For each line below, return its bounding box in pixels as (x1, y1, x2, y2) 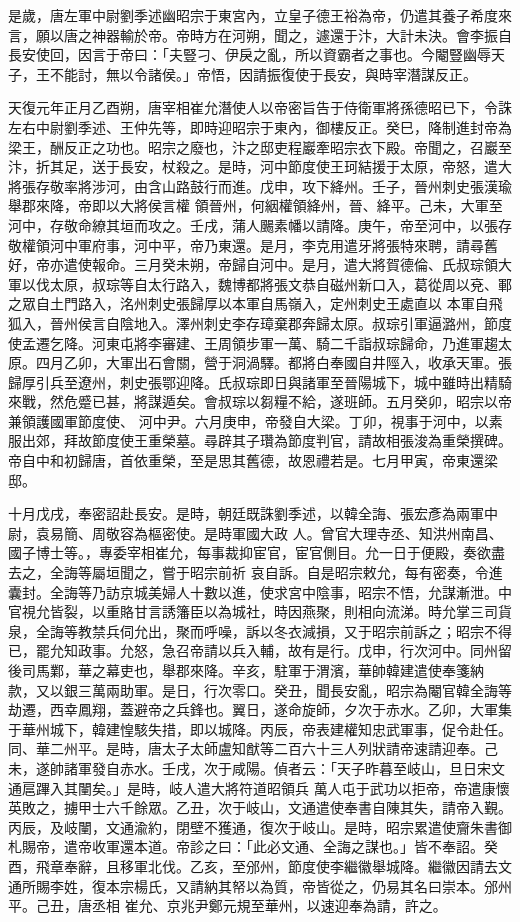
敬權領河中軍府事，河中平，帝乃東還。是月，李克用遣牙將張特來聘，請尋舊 (8, 234, 498, 255)
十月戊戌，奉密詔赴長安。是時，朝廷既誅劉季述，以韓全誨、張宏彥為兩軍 (8, 503, 484, 524)
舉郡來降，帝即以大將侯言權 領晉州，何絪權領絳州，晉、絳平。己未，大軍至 (8, 195, 503, 216)
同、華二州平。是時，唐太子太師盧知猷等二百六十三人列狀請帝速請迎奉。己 (8, 738, 498, 759)
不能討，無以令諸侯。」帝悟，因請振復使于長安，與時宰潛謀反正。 (49, 63, 477, 84)
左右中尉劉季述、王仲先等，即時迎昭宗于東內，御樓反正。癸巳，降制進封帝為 (8, 116, 512, 137)
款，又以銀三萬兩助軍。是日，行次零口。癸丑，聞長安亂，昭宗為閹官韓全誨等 (8, 679, 512, 700)
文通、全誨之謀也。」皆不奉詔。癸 (280, 836, 498, 857)
